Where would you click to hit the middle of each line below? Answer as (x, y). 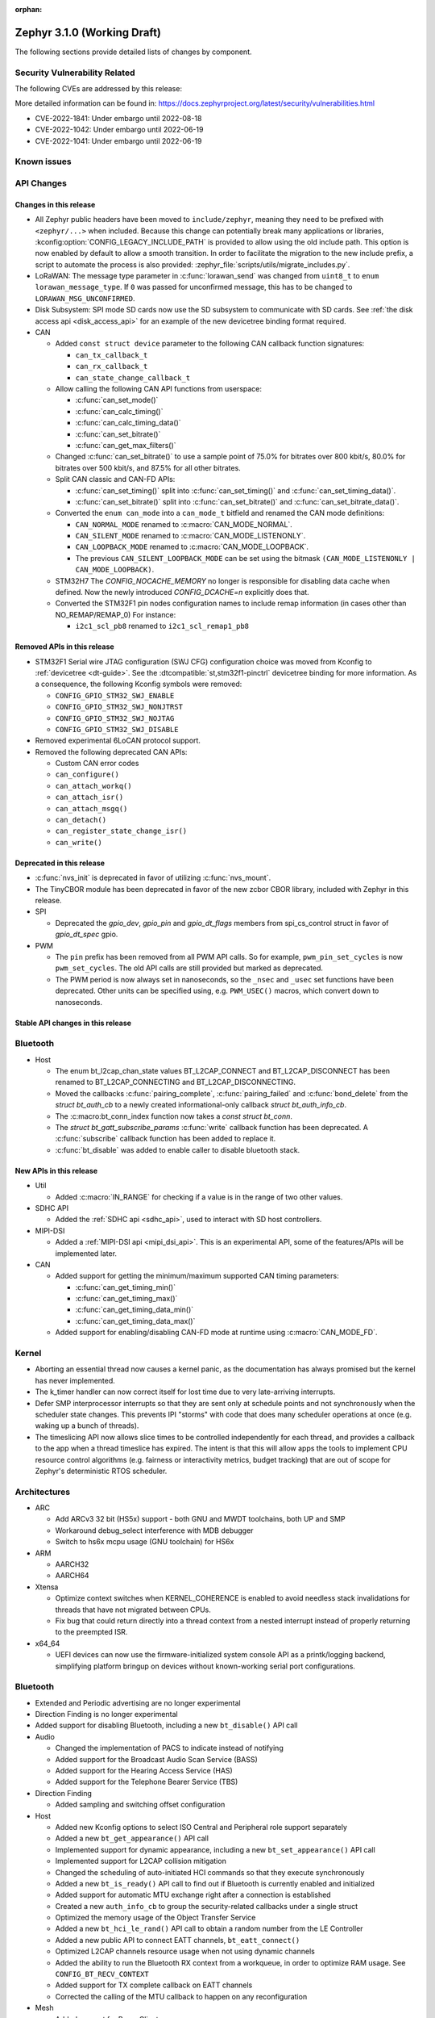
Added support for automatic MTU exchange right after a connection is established (193, 1895)
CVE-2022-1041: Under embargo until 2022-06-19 (118, 140)
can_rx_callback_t (112, 366)
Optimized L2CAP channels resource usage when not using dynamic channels (185, 1951)
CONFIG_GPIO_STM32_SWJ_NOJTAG (115, 718)
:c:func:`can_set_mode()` (117, 400)
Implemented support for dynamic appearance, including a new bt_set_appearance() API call (215, 1849)
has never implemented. (75, 1380)
